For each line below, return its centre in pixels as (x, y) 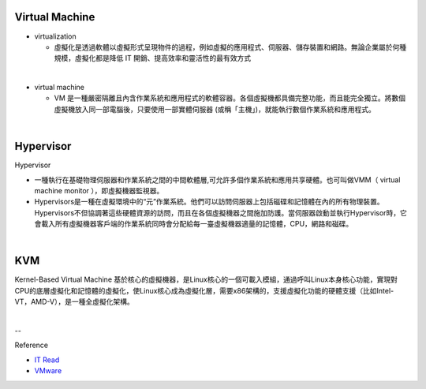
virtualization (55, 36)
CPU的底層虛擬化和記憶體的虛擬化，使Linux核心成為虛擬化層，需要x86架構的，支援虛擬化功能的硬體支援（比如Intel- (204, 290)
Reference (32, 345)
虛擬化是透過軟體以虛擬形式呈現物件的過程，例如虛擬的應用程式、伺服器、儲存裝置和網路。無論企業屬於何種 (230, 47)
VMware (48, 371)
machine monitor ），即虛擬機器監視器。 (99, 190)
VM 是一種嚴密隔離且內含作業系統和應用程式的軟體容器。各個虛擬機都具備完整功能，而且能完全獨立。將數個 (230, 98)
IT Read (47, 360)
